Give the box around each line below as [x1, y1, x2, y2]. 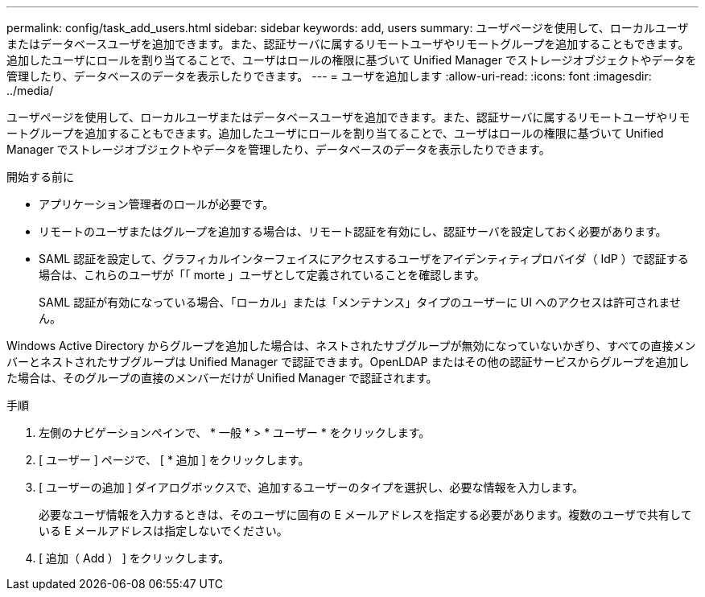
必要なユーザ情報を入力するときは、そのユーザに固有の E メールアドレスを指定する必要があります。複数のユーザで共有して [39, 508, 692, 521]
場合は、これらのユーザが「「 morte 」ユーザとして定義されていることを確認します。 [39, 268, 485, 282]
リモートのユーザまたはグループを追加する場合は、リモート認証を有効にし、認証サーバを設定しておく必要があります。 [39, 224, 667, 238]
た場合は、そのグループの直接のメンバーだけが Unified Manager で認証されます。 [6, 371, 438, 385]
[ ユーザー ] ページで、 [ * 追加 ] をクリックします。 [39, 453, 310, 467]
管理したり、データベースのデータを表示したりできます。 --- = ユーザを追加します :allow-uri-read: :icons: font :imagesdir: [6, 69, 652, 83]
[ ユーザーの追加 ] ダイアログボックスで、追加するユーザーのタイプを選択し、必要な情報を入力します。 [39, 480, 584, 494]
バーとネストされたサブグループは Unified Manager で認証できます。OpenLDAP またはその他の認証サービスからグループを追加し [6, 355, 690, 368]
